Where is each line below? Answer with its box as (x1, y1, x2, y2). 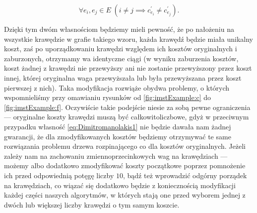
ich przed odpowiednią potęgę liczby (4, 170, 114, 180)
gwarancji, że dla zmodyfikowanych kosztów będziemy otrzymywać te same (4, 131, 231, 141)
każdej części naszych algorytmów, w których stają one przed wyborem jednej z (4, 190, 246, 200)
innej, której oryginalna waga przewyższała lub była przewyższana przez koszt (4, 72, 242, 83)
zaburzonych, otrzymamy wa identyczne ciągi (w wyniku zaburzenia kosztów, (4, 53, 239, 63)
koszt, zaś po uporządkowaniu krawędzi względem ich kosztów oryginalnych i (4, 43, 237, 54)
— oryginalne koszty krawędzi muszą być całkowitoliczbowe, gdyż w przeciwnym (4, 111, 249, 122)
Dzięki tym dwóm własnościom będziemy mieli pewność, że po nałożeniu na (4, 24, 234, 34)
